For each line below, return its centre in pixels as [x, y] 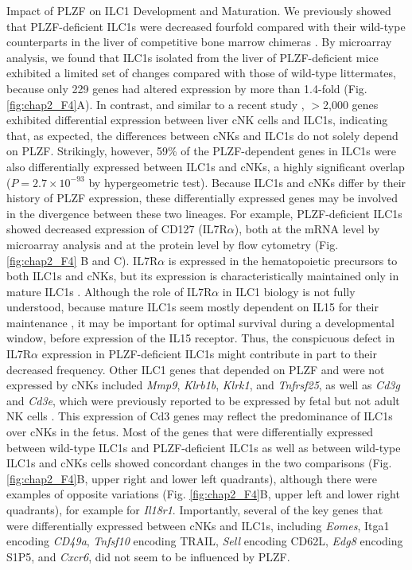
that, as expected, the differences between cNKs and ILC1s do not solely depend [202, 135]
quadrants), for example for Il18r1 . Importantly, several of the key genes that [195, 509]
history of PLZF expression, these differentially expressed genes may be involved [202, 198]
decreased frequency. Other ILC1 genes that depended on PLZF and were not [196, 369]
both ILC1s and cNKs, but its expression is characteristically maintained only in [203, 276]
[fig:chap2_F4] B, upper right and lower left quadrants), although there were [192, 478]
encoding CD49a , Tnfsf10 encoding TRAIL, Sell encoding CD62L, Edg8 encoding [205, 541]
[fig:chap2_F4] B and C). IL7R [82, 260]
